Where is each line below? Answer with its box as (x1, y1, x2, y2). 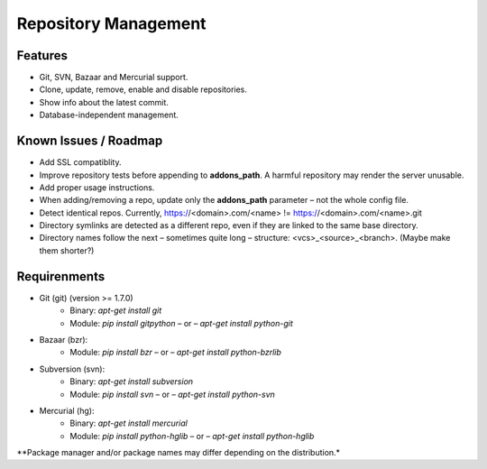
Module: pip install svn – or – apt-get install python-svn (69, 389, 275, 400)
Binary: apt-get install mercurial (69, 418, 188, 428)
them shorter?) (39, 244, 95, 256)
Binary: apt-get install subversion (69, 376, 194, 387)
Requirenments (16, 269, 106, 284)
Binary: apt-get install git (69, 305, 162, 316)
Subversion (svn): (39, 363, 106, 374)
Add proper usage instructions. (39, 181, 155, 193)
